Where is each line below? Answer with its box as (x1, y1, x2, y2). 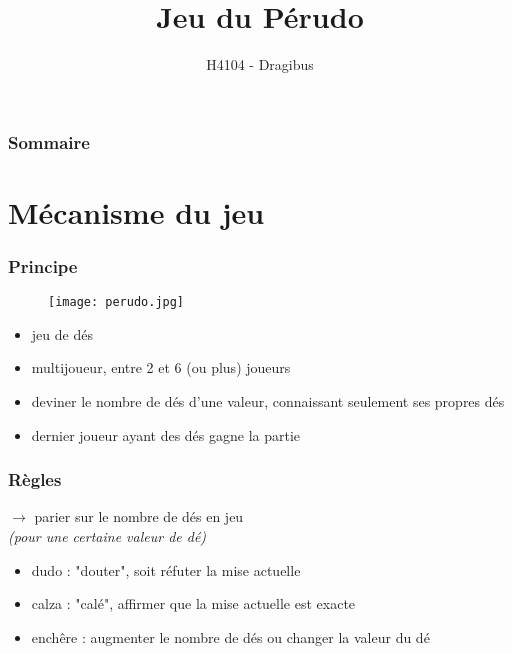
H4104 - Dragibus (206, 54, 314, 75)
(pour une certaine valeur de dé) (8, 526, 207, 547)
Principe (8, 253, 78, 278)
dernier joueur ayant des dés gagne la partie (31, 424, 301, 445)
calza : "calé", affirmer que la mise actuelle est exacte (31, 593, 356, 614)
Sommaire (8, 129, 90, 154)
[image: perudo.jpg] (48, 295, 185, 310)
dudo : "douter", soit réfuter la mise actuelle (31, 559, 301, 580)
